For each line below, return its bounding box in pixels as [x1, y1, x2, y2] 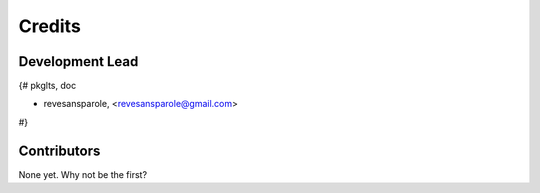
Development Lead [18, 53, 139, 70]
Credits [18, 15, 82, 37]
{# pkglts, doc [18, 80, 77, 92]
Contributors [18, 142, 101, 159]
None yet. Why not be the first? [18, 168, 148, 180]
